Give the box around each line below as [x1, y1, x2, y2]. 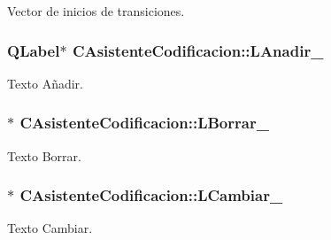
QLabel [7, 39, 60, 61]
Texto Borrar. [7, 146, 81, 165]
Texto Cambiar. [7, 219, 93, 237]
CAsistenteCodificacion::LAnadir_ [72, 39, 324, 61]
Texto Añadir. [7, 74, 84, 92]
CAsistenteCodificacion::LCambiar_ [19, 184, 283, 206]
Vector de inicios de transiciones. [7, 2, 185, 19]
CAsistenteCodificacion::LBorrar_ [19, 112, 269, 134]
